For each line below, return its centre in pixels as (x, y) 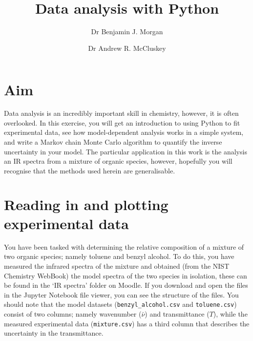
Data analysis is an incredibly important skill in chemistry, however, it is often (121, 113)
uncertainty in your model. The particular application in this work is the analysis (126, 151)
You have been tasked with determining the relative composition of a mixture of (124, 246)
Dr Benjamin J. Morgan (127, 32)
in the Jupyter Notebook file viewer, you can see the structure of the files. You (121, 294)
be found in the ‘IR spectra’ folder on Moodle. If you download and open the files (126, 285)
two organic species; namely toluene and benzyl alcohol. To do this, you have (119, 256)
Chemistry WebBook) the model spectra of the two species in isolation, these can (126, 275)
